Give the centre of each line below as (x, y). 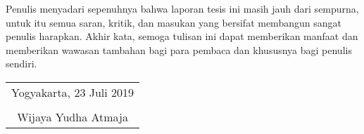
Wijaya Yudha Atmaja (73, 116)
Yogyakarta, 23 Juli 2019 (73, 92)
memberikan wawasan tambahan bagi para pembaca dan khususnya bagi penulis (179, 49)
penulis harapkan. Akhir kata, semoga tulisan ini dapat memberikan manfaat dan (182, 36)
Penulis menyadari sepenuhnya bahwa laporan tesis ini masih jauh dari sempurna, (182, 8)
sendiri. (21, 63)
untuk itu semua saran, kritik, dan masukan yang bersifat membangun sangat (174, 22)
